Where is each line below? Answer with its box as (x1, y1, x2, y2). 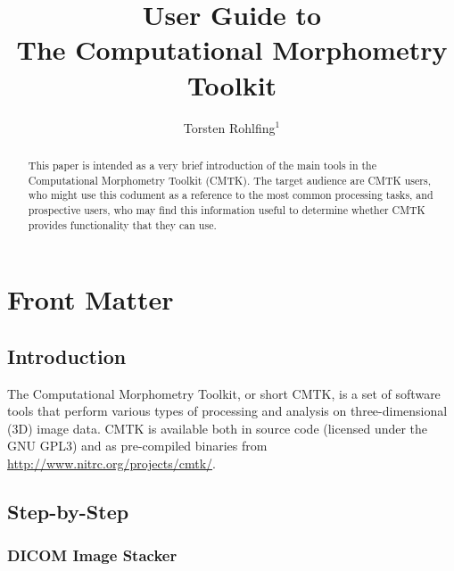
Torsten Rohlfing (183, 118, 276, 137)
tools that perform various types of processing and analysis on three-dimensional (7, 401, 448, 420)
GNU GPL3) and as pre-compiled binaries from (7, 436, 268, 455)
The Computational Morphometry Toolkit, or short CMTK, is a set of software (7, 384, 441, 402)
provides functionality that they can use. (28, 217, 217, 232)
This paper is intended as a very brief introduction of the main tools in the (28, 157, 376, 172)
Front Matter (7, 281, 174, 318)
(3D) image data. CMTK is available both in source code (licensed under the (7, 418, 428, 437)
